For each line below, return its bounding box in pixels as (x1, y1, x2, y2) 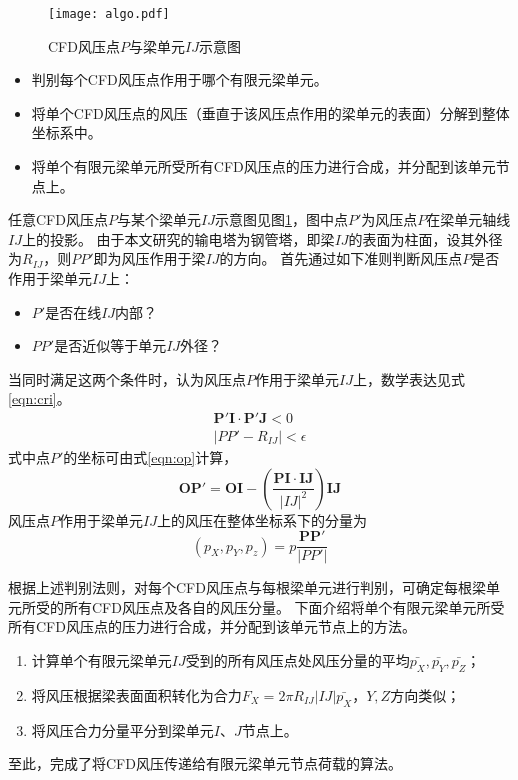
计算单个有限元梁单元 (31, 650, 172, 671)
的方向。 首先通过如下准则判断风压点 (219, 248, 463, 269)
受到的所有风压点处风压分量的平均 (185, 650, 410, 671)
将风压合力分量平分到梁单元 (31, 719, 214, 740)
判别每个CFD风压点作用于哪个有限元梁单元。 (31, 69, 328, 90)
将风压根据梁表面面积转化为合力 (31, 684, 242, 705)
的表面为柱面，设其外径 (348, 228, 503, 249)
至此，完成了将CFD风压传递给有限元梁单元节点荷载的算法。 (8, 753, 402, 774)
